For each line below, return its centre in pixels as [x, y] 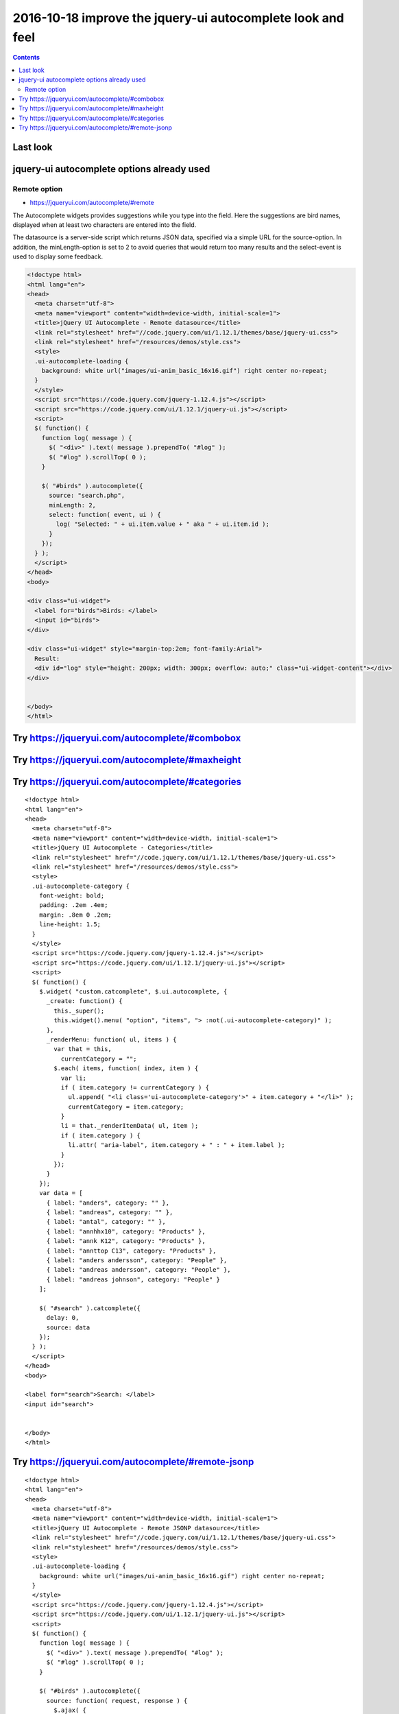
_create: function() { [84, 1001]
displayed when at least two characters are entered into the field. [105, 225]
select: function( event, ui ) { [105, 515]
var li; [74, 1078]
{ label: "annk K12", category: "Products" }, [126, 1241]
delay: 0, [63, 1318]
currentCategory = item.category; [126, 1107]
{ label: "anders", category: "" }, [108, 1203]
